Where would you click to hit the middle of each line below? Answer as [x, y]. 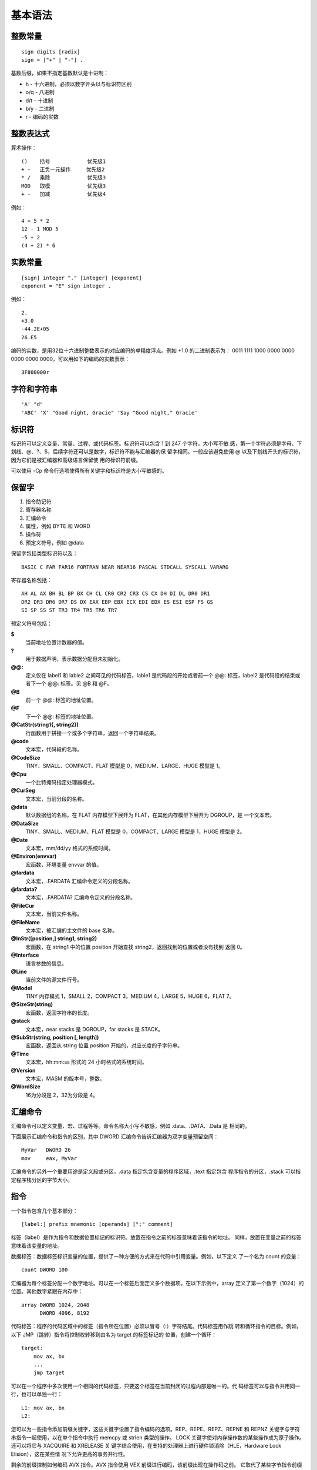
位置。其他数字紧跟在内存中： [47, 1291]
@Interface [25, 955]
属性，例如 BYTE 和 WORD [58, 526]
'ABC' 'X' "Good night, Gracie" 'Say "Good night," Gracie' [109, 412]
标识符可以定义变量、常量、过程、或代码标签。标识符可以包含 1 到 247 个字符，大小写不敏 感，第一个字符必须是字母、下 [156, 443]
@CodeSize [26, 757]
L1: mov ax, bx [43, 1408]
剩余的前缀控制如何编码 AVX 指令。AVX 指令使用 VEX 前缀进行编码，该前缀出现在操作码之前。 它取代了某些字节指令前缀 [156, 1465]
